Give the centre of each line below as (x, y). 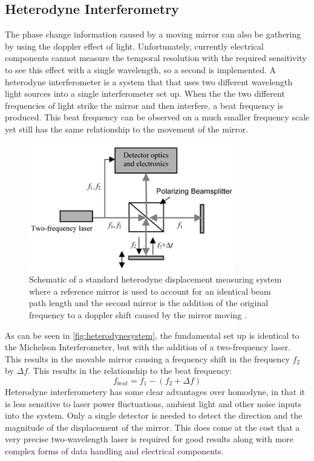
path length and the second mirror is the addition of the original (149, 303)
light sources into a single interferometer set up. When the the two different (145, 93)
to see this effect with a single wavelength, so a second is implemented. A (140, 69)
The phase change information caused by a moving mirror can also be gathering (153, 34)
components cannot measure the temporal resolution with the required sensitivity (156, 58)
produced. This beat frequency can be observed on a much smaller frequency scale (157, 117)
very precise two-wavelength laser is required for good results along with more (149, 439)
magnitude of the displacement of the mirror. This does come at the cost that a (152, 427)
